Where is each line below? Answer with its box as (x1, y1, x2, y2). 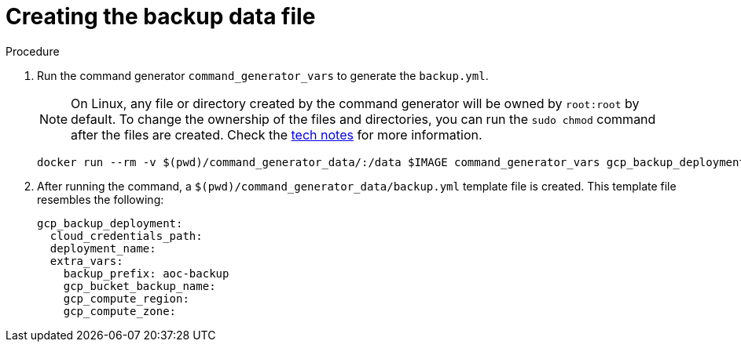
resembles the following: (37, 192, 164, 206)
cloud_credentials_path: (50, 229, 203, 242)
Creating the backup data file (6, 3, 316, 30)
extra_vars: (50, 254, 123, 267)
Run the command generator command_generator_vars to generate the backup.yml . (37, 68, 489, 82)
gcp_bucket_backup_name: (63, 279, 216, 292)
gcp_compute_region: (63, 292, 189, 305)
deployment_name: (50, 241, 156, 255)
